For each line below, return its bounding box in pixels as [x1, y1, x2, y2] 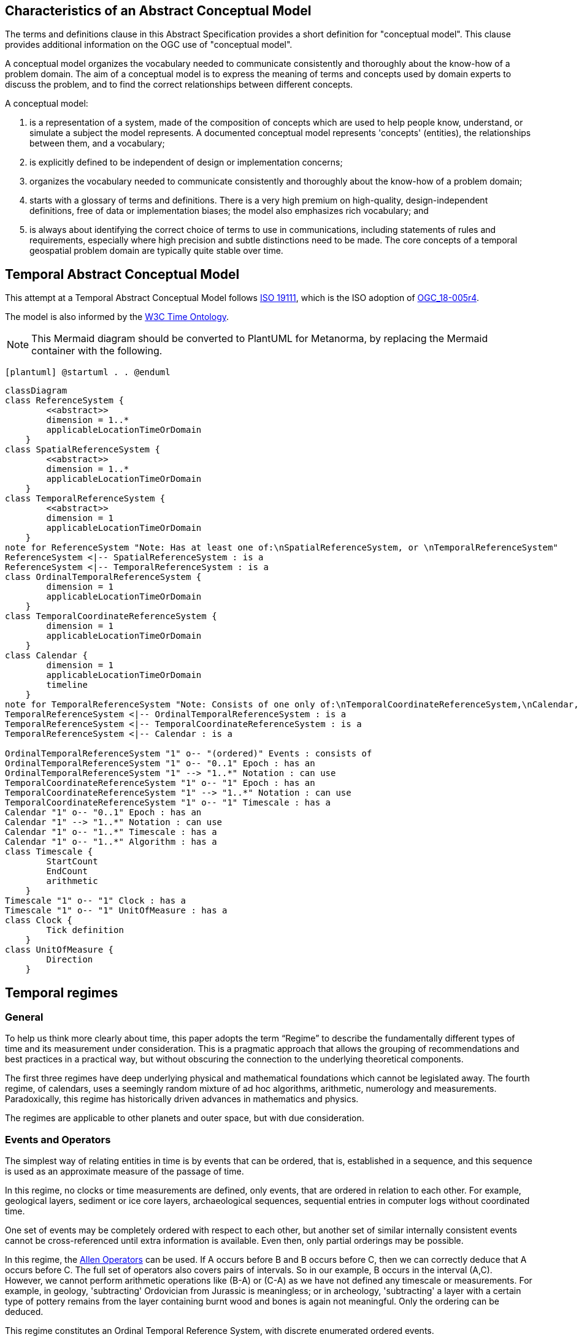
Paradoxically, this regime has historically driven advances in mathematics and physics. [5, 1094, 359, 1105]
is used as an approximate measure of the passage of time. [5, 1166, 244, 1177]
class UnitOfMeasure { [5, 945, 114, 955]
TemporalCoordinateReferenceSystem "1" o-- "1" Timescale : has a [5, 798, 331, 808]
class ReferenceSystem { [5, 395, 124, 406]
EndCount [46, 866, 88, 877]
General [5, 1011, 44, 1024]
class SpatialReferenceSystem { [5, 444, 160, 455]
